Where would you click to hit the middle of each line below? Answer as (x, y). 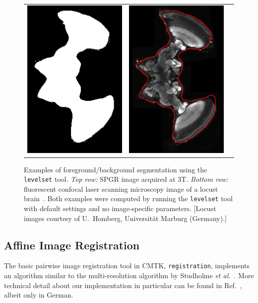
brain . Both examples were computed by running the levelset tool (128, 198)
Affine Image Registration (72, 245)
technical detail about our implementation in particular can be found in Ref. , (123, 285)
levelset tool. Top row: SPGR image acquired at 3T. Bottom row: (126, 179)
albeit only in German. (39, 295)
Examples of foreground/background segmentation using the (116, 169)
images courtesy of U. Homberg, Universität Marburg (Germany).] (125, 218)
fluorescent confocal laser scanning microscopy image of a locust (121, 189)
